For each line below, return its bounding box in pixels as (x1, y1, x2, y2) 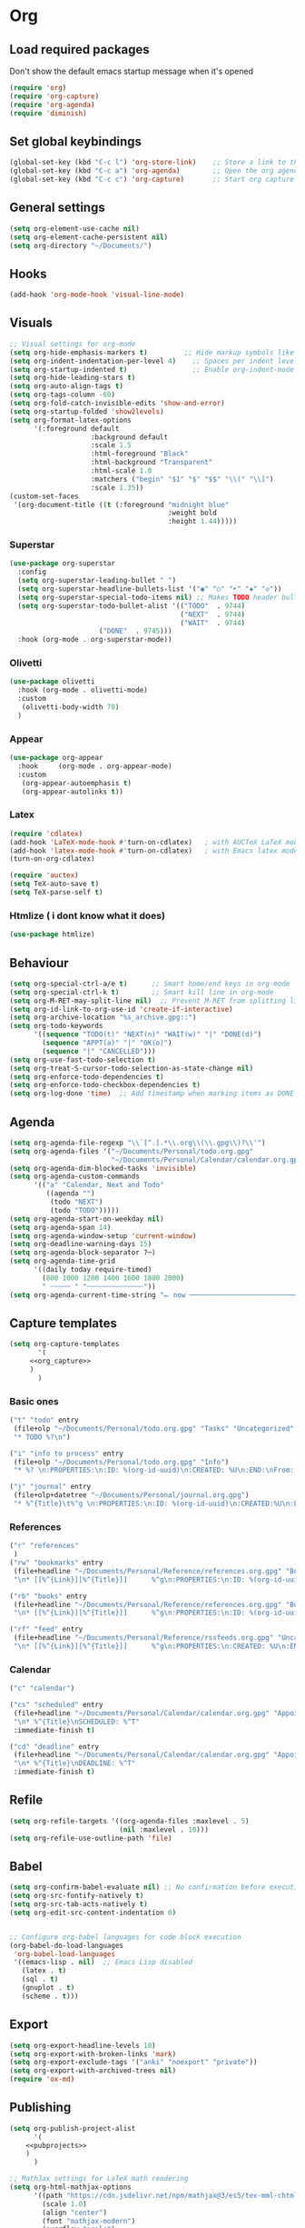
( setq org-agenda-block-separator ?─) (9, 1248, 156, 1257)
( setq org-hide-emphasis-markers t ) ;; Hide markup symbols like (9, 347, 295, 357)
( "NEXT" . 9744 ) (180, 610, 246, 619)
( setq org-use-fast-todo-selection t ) (9, 1055, 156, 1064)
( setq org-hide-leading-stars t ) (9, 374, 136, 383)
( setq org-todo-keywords (9, 1022, 103, 1031)
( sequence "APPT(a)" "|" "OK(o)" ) (42, 1038, 172, 1048)
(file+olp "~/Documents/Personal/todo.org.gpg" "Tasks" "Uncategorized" (13, 1424, 295, 1433)
